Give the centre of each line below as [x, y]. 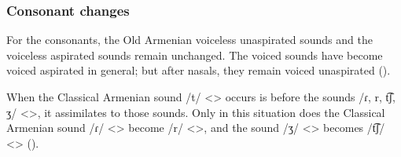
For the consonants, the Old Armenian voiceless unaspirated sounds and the [189, 40]
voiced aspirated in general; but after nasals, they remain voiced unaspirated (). [199, 70]
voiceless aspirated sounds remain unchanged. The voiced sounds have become [195, 55]
